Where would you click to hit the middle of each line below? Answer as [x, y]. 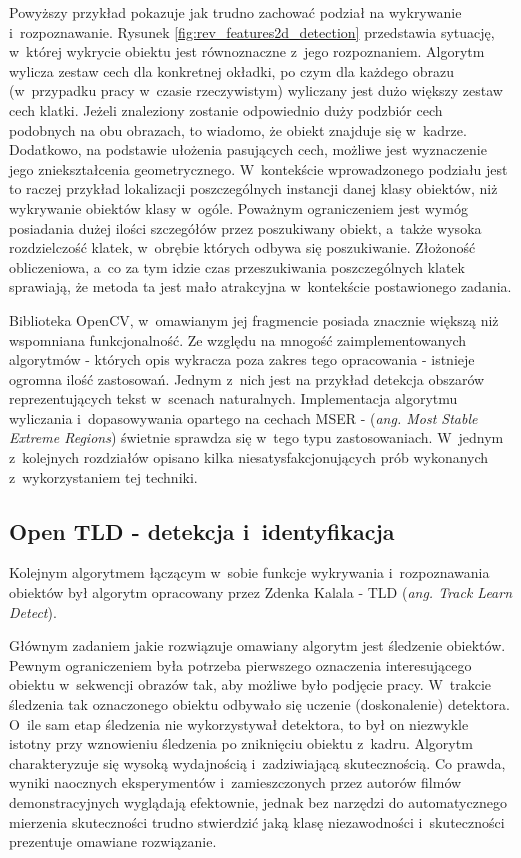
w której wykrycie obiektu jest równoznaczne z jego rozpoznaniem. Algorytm [247, 51]
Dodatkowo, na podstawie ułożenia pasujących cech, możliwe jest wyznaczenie [248, 149]
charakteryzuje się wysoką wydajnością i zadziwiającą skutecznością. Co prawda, [257, 762]
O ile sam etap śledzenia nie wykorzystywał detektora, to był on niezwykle [239, 723]
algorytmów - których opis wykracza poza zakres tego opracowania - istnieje [242, 359]
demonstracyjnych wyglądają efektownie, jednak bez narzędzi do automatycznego [258, 801]
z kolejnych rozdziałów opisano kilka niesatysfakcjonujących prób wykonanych [249, 457]
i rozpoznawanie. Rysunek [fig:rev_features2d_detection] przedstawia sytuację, [252, 31]
